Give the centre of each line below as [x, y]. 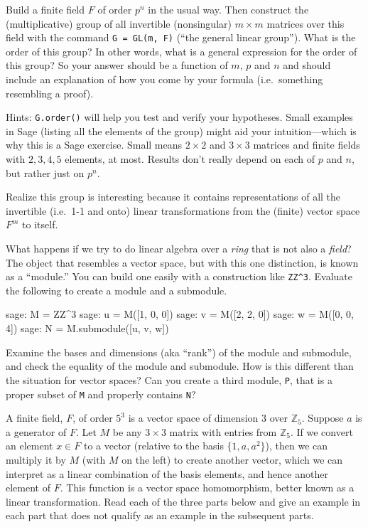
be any [127, 431]
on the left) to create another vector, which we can [232, 459]
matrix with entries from [223, 431]
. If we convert [321, 431]
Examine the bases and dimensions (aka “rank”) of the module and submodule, [179, 352]
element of [28, 488]
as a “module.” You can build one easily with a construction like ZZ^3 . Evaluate [179, 276]
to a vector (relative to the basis [153, 446]
